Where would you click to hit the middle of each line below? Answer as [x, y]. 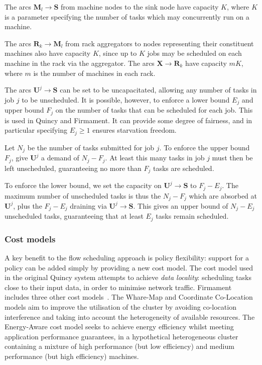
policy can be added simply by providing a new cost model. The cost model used [129, 267]
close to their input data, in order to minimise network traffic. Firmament [118, 287]
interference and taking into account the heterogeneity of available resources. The [130, 316]
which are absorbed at [223, 195]
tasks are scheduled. [183, 168]
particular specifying [36, 130]
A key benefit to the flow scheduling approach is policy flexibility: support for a [127, 258]
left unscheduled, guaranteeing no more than [73, 168]
